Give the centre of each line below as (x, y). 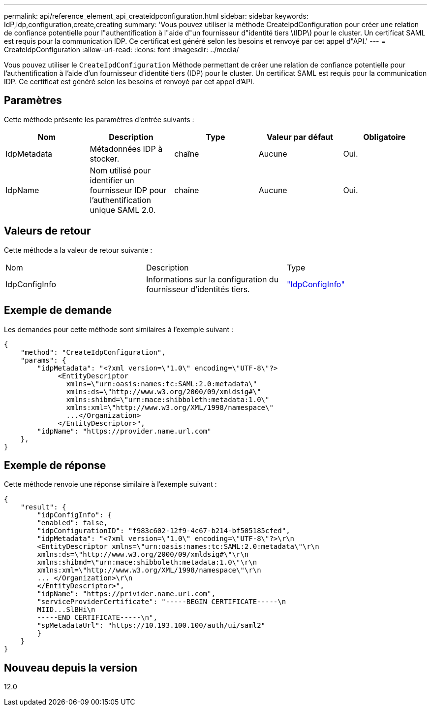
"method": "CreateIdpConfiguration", (93, 352)
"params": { (43, 360)
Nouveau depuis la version (71, 668)
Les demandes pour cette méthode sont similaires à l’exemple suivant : (119, 329)
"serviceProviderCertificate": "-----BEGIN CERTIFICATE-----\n (162, 602)
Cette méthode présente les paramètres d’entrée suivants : (99, 119)
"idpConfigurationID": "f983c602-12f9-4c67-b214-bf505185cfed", (164, 531)
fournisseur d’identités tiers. (198, 289)
